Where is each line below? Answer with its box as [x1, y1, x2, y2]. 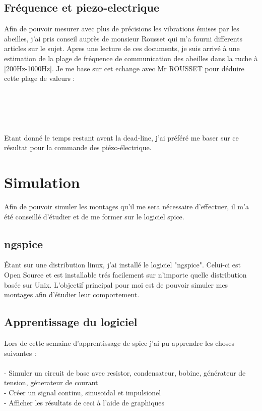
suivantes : [4, 347, 36, 358]
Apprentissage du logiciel [4, 314, 138, 330]
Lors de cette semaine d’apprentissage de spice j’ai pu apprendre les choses [4, 338, 235, 348]
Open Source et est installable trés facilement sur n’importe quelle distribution [4, 269, 247, 280]
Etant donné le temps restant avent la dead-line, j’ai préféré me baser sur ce [4, 132, 239, 143]
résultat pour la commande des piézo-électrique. [4, 142, 152, 153]
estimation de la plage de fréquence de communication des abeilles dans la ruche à [4, 53, 258, 63]
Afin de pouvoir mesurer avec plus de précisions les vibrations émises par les [4, 23, 239, 34]
